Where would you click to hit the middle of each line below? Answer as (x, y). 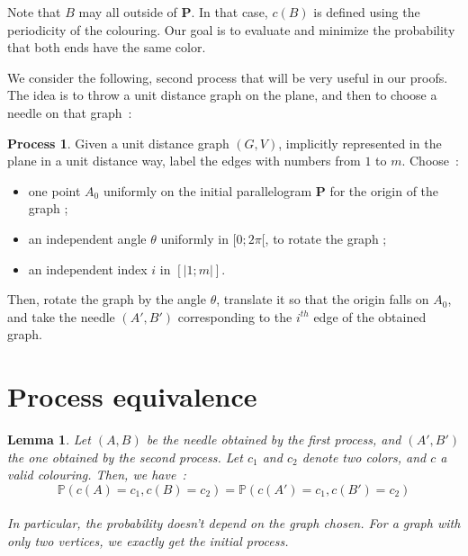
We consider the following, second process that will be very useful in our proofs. (228, 77)
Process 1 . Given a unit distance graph (118, 143)
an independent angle (87, 238)
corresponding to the (235, 316)
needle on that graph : (70, 112)
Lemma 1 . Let (49, 439)
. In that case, (229, 12)
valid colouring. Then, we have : (97, 475)
